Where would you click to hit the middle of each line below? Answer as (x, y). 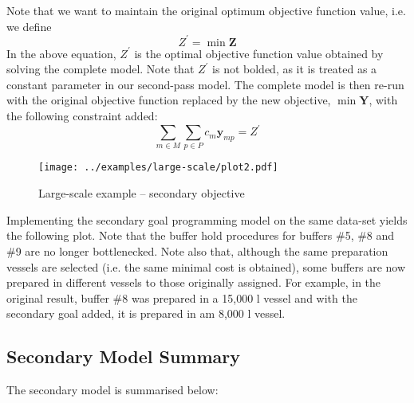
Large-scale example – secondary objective (142, 193)
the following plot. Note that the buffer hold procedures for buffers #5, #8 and (201, 235)
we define (29, 26)
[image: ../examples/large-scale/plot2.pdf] (158, 168)
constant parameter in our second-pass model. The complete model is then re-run (205, 84)
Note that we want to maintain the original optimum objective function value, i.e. (206, 10)
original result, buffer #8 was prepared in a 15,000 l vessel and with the (182, 297)
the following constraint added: (82, 116)
